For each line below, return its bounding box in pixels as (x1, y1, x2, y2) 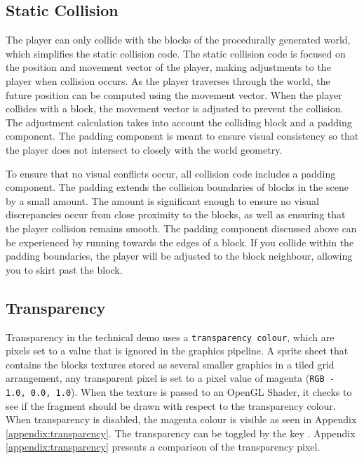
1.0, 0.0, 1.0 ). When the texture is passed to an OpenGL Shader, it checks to (6, 385, 352, 399)
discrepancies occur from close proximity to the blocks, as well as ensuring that (6, 207, 346, 222)
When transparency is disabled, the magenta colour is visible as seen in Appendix (6, 412, 357, 427)
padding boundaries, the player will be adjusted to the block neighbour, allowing (6, 248, 353, 263)
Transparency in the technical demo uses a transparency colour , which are (6, 329, 335, 344)
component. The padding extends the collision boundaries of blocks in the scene (6, 180, 349, 194)
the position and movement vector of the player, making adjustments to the (6, 60, 331, 74)
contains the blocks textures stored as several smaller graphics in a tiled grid (6, 357, 335, 371)
